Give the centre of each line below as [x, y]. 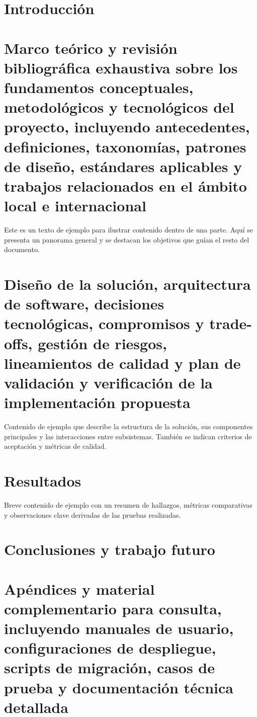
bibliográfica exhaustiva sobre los [121, 67]
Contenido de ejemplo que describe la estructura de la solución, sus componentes [128, 426]
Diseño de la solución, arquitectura [127, 284]
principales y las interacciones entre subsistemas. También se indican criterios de [128, 436]
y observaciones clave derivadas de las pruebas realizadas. [93, 514]
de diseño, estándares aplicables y [123, 166]
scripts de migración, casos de [109, 667]
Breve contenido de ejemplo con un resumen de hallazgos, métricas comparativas [128, 504]
